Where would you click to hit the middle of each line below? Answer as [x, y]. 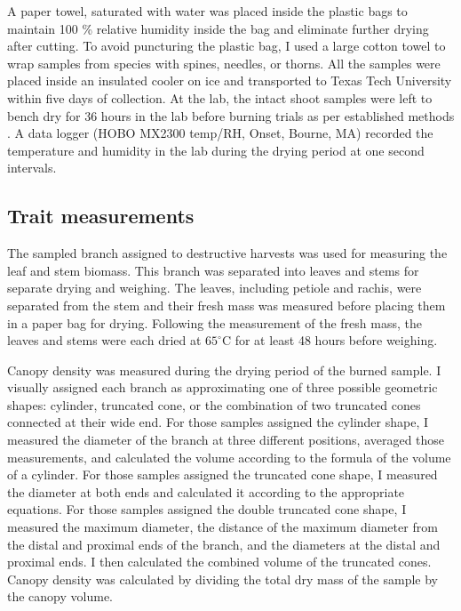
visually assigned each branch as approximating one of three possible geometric [223, 387]
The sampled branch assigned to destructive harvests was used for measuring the [227, 253]
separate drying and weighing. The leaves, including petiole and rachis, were [215, 288]
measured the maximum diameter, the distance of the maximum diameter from [223, 527]
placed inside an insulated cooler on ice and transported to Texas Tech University [230, 80]
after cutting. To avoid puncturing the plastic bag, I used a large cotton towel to [227, 46]
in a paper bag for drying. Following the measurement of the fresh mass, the [215, 322]
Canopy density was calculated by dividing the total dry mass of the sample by [223, 579]
